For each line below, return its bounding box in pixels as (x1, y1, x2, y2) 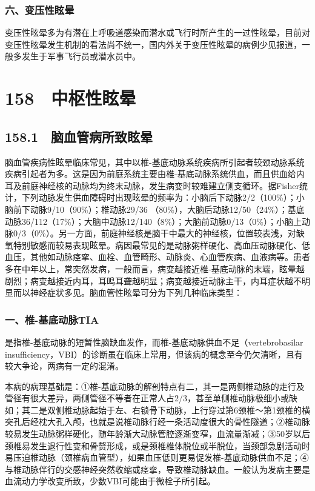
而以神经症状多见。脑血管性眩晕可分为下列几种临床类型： (13, 286, 242, 299)
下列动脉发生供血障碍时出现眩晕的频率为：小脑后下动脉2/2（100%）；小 (21, 191, 305, 204)
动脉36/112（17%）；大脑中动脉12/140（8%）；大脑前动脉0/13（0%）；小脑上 (5, 215, 302, 227)
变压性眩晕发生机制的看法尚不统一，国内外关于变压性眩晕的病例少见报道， (5, 38, 302, 50)
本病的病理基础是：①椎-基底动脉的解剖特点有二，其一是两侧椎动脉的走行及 (5, 379, 305, 392)
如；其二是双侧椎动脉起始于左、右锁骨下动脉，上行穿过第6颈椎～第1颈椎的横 (5, 403, 310, 416)
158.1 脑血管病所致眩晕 (5, 127, 153, 145)
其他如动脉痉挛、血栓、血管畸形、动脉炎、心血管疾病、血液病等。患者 (30, 250, 310, 263)
